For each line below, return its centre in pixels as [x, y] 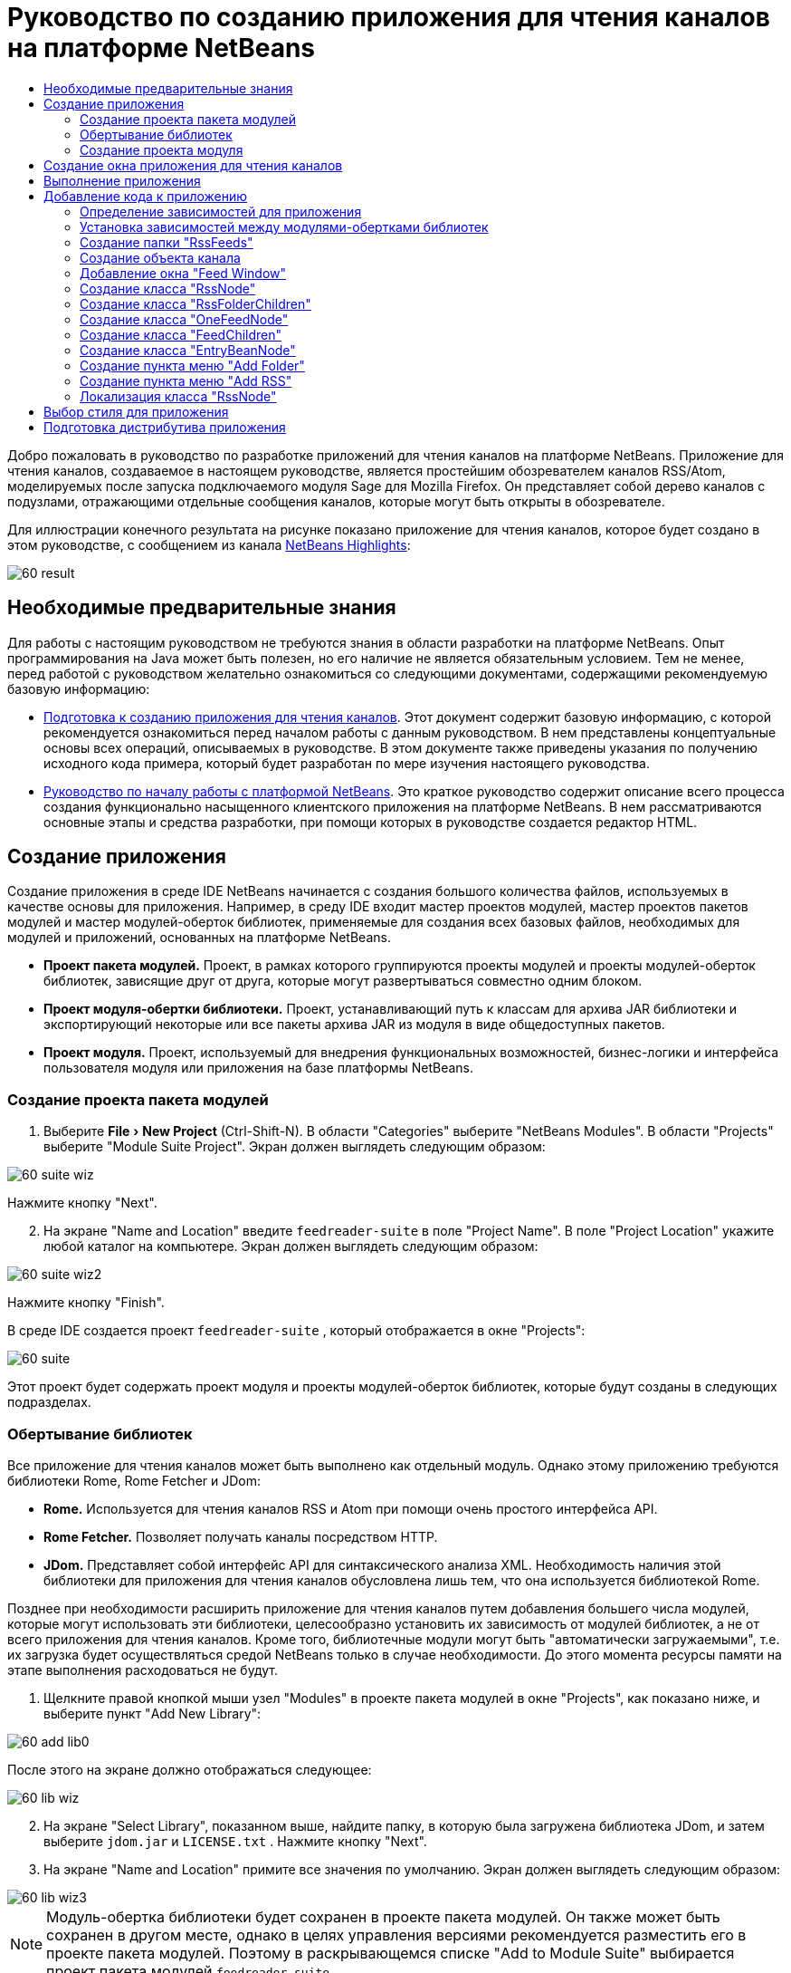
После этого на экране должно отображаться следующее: [190, 1769]
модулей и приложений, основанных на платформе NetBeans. [199, 938]
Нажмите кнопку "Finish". [86, 1303]
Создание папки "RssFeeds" [167, 242]
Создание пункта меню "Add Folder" [192, 365]
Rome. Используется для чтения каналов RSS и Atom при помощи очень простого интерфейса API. [351, 1508]
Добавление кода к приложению [146, 196]
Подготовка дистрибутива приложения [165, 427]
